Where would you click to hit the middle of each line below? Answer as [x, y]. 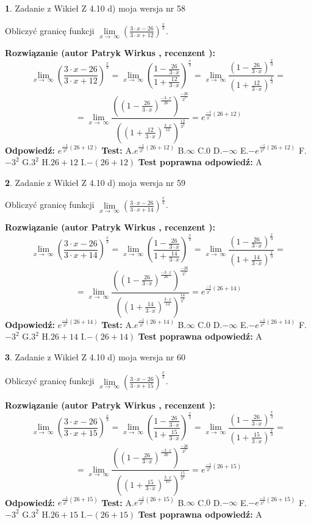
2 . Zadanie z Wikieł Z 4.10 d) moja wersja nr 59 [95, 182]
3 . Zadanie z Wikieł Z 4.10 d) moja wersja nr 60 [95, 356]
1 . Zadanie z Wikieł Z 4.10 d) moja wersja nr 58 [95, 8]
